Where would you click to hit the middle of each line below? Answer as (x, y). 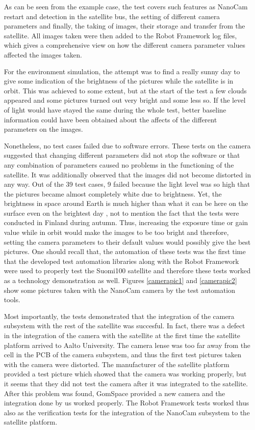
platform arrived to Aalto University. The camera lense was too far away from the (127, 345)
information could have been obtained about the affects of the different (111, 119)
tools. (12, 300)
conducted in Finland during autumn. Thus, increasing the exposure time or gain (126, 222)
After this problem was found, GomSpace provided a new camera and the (115, 393)
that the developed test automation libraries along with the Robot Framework (122, 261)
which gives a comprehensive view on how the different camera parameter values (125, 45)
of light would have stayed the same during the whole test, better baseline (115, 109)
